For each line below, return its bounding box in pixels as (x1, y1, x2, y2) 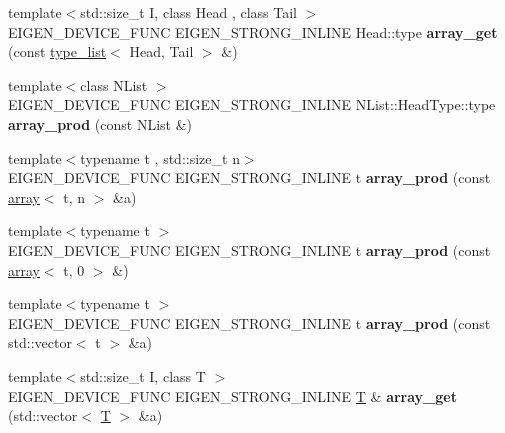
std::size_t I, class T (80, 365, 206, 386)
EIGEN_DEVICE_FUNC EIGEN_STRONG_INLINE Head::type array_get (8, 21, 498, 42)
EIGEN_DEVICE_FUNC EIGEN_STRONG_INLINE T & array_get (8, 385, 457, 406)
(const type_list (8, 41, 107, 62)
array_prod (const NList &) (8, 113, 193, 134)
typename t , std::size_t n (80, 147, 240, 168)
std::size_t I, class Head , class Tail (80, 2, 297, 22)
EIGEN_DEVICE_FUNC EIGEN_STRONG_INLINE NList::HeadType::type (8, 94, 496, 115)
